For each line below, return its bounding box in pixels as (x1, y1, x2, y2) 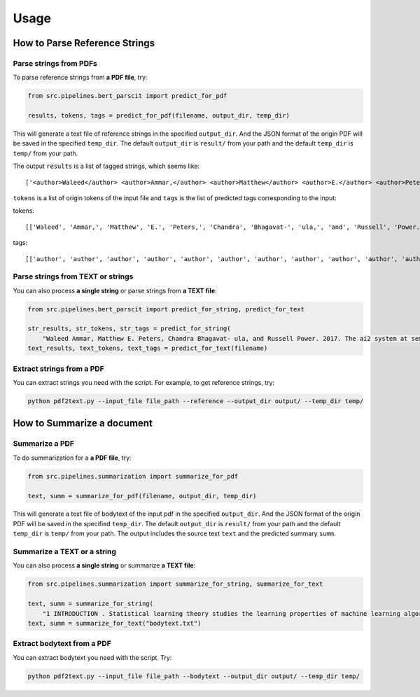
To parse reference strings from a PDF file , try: (13, 73, 148, 82)
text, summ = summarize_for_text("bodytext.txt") (27, 619, 202, 627)
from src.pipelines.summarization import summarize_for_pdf (27, 472, 239, 480)
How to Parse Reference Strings (13, 37, 155, 49)
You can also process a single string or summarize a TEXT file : (13, 561, 196, 570)
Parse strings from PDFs (13, 58, 97, 68)
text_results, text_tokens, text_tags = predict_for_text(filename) (27, 344, 268, 353)
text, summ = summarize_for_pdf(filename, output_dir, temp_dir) (27, 492, 257, 500)
